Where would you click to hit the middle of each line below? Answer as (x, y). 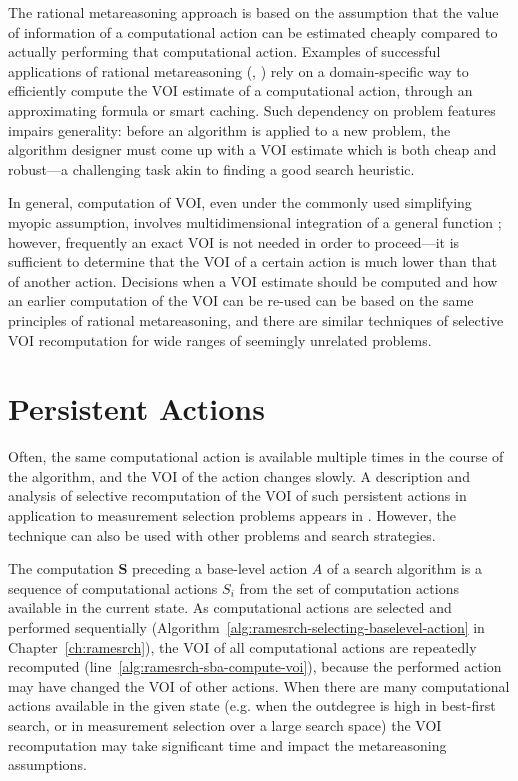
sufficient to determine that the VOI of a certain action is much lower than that (253, 261)
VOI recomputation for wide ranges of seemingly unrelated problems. (220, 339)
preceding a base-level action (220, 568)
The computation (61, 568)
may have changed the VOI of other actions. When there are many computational (259, 685)
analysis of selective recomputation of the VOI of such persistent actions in (237, 495)
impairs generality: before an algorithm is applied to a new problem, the (229, 129)
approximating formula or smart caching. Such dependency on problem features (252, 109)
